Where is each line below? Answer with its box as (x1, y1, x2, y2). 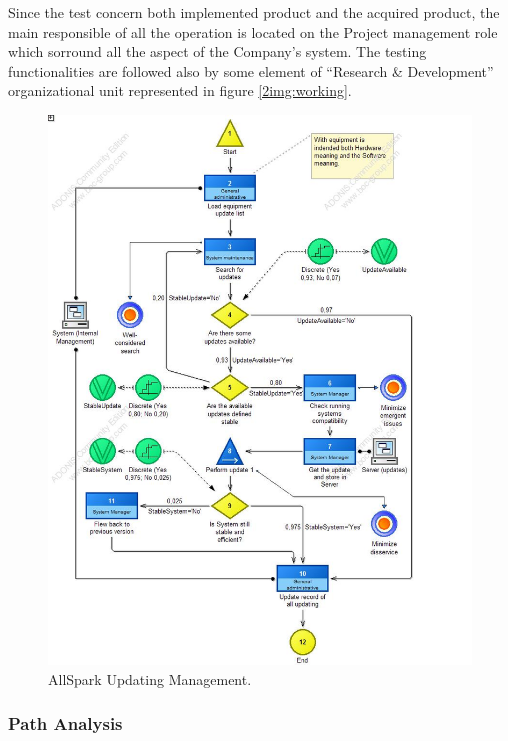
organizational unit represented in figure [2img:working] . (8, 80, 352, 101)
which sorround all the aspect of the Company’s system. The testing (8, 41, 427, 62)
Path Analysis (8, 711, 123, 736)
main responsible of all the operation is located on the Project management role (8, 21, 498, 42)
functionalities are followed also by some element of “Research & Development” (8, 60, 494, 81)
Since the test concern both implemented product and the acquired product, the (8, 2, 500, 22)
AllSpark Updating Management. (48, 668, 252, 689)
